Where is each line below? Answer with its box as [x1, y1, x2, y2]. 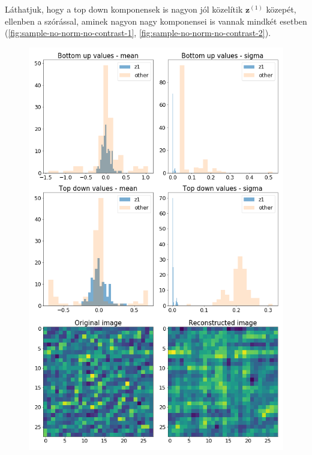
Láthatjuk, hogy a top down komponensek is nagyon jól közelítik [5, 3, 243, 15]
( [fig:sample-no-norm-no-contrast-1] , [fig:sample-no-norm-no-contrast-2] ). [5, 26, 271, 39]
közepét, [266, 3, 296, 15]
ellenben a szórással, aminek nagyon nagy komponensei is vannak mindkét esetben [5, 14, 307, 27]
